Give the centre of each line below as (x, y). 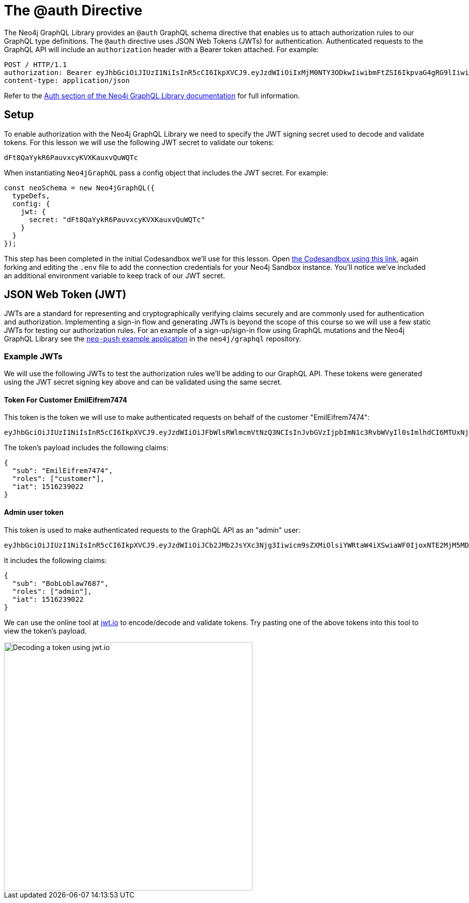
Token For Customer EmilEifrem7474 (66, 400)
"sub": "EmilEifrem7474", (63, 471)
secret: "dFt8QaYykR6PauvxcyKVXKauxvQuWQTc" (117, 219)
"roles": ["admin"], (52, 591)
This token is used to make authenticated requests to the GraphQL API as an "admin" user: (152, 530)
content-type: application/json (67, 80)
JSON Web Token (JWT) (65, 295)
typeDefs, (31, 196)
